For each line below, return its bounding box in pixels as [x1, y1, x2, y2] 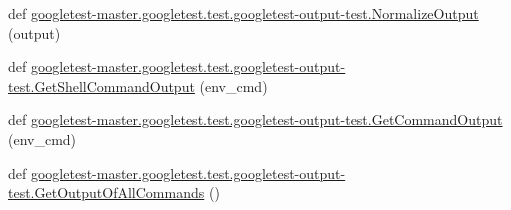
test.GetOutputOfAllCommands [8, 182, 205, 203]
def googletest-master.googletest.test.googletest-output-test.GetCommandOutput [8, 109, 503, 130]
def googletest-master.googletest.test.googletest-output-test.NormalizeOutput [8, 3, 479, 23]
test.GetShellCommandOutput [8, 75, 195, 96]
